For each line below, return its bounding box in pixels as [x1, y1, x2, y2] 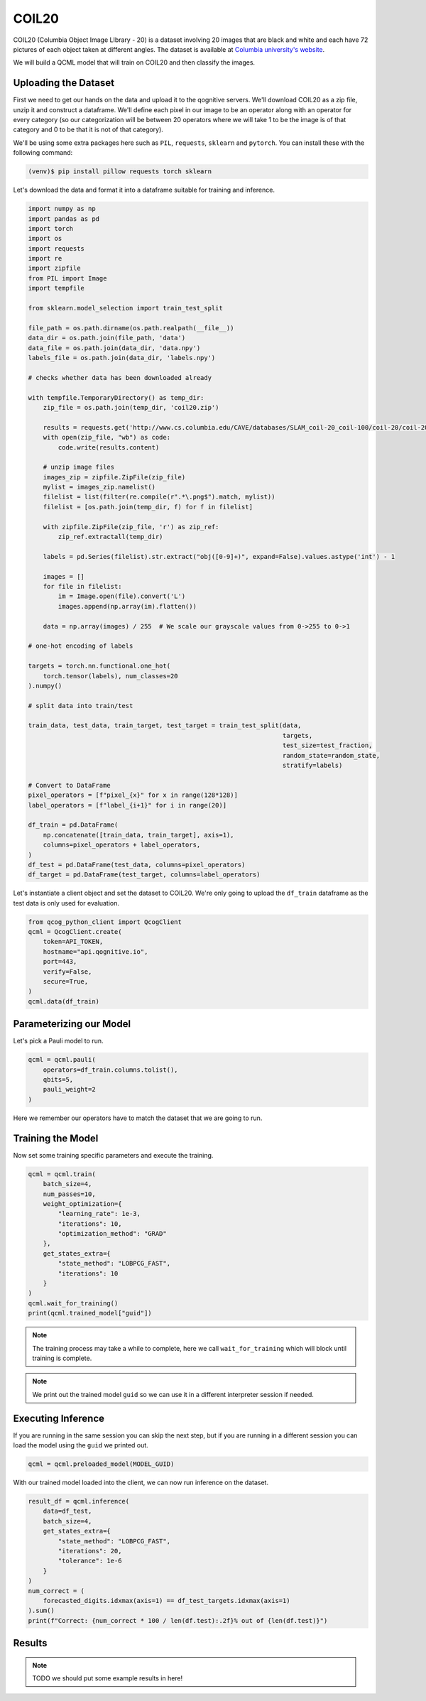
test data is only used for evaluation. [13, 898, 120, 907]
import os [28, 234, 62, 243]
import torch [28, 224, 74, 232]
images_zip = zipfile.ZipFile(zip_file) [43, 473, 186, 481]
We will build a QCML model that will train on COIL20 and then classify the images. [13, 58, 256, 67]
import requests [28, 244, 85, 252]
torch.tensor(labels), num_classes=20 [43, 672, 178, 680]
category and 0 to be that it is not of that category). [13, 125, 163, 134]
